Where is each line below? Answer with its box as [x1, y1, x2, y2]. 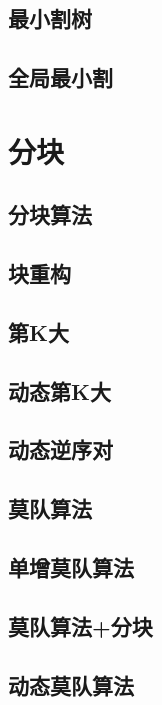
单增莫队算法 [8, 552, 134, 583]
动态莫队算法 [8, 669, 134, 700]
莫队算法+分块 [8, 610, 153, 641]
